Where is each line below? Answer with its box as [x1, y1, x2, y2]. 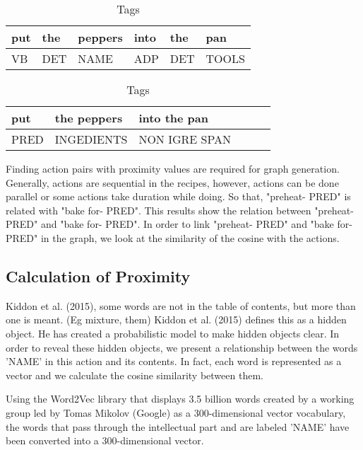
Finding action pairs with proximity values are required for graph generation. [6, 161, 340, 175]
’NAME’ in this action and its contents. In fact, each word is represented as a [6, 354, 342, 369]
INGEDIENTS [54, 131, 128, 147]
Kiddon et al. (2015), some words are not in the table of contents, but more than [6, 298, 356, 313]
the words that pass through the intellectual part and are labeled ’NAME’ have [6, 419, 350, 434]
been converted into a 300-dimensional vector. [6, 433, 204, 448]
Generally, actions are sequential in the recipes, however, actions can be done [6, 175, 339, 190]
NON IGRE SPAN [138, 131, 231, 147]
